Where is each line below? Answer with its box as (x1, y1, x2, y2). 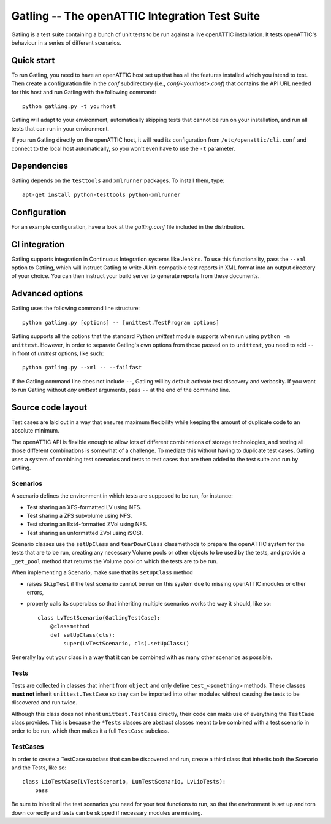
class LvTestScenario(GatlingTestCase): (37, 614, 161, 621)
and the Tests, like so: (11, 764, 67, 771)
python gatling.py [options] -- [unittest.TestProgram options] (22, 319, 220, 326)
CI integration (11, 239, 65, 250)
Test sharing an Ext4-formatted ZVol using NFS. (26, 520, 148, 528)
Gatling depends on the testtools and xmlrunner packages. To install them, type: (11, 177, 225, 184)
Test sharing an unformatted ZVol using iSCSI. (26, 529, 143, 536)
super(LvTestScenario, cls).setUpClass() (63, 640, 190, 647)
